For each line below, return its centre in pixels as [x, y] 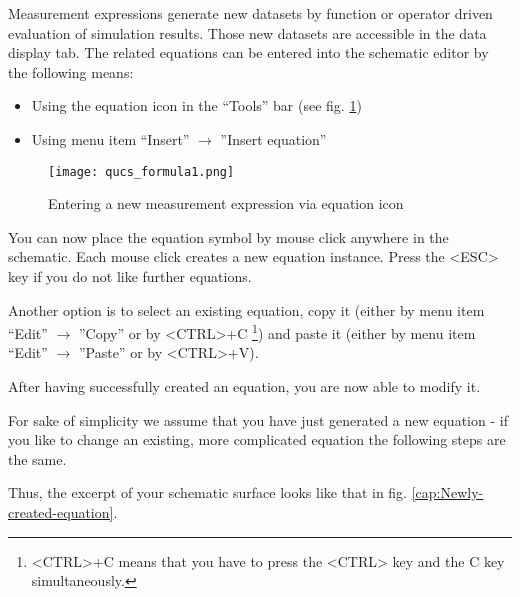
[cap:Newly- [447, 492]
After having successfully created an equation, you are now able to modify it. [244, 386]
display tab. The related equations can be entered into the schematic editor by [248, 52]
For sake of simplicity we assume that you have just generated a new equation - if [258, 419]
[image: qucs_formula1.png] [141, 171]
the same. [37, 458]
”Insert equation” [273, 138]
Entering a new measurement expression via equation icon [226, 203]
